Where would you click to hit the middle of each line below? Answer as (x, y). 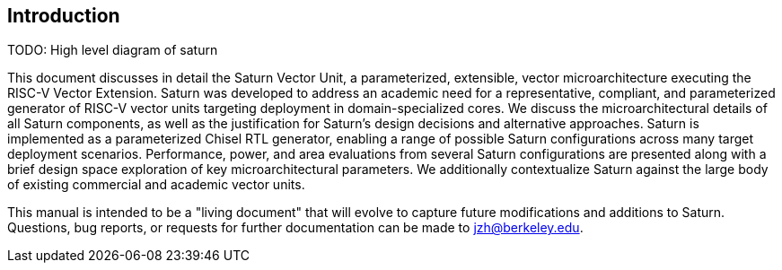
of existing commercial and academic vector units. (156, 185)
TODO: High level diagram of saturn (113, 50)
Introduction (64, 16)
